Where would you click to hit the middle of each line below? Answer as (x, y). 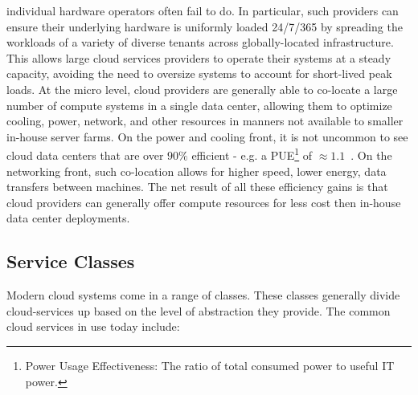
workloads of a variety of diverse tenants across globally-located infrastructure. (200, 42)
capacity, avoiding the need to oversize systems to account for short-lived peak (199, 73)
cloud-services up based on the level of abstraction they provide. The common (199, 310)
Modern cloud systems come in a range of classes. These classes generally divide (203, 295)
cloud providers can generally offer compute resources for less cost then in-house (204, 202)
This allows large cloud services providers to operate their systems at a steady (199, 57)
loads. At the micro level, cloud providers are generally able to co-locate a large (202, 89)
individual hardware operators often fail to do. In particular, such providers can (203, 10)
